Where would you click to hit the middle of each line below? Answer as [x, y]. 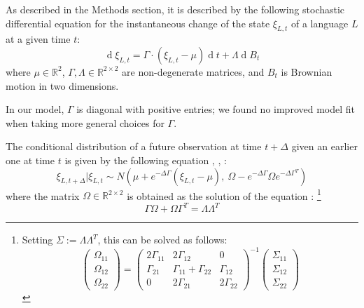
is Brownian [307, 71]
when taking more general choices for [85, 122]
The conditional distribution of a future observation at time [134, 146]
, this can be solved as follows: [162, 240]
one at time [30, 160]
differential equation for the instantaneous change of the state [138, 23]
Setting [37, 240]
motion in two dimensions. [62, 85]
